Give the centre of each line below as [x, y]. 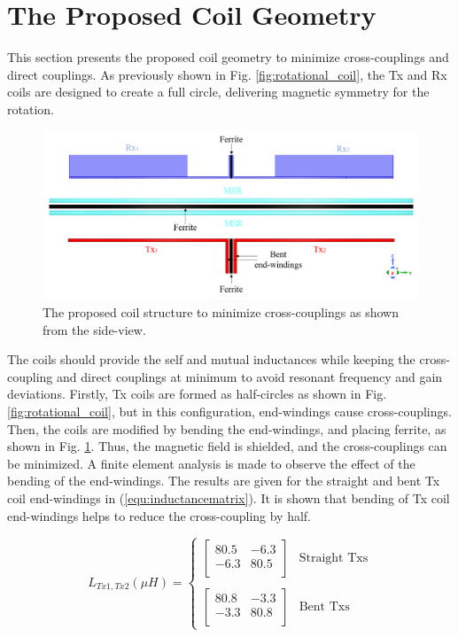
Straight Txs [334, 559]
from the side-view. [94, 329]
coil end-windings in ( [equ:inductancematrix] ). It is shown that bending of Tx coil [229, 497]
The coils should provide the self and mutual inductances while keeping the [211, 359]
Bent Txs [324, 607]
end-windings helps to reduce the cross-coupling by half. [159, 515]
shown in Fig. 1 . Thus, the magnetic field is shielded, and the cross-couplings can [227, 446]
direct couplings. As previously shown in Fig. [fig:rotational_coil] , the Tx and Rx [227, 74]
